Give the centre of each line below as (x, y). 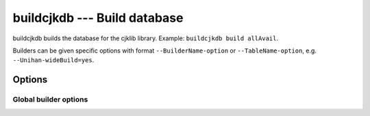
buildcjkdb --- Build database (98, 18)
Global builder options (50, 100)
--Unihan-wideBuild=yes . (53, 60)
